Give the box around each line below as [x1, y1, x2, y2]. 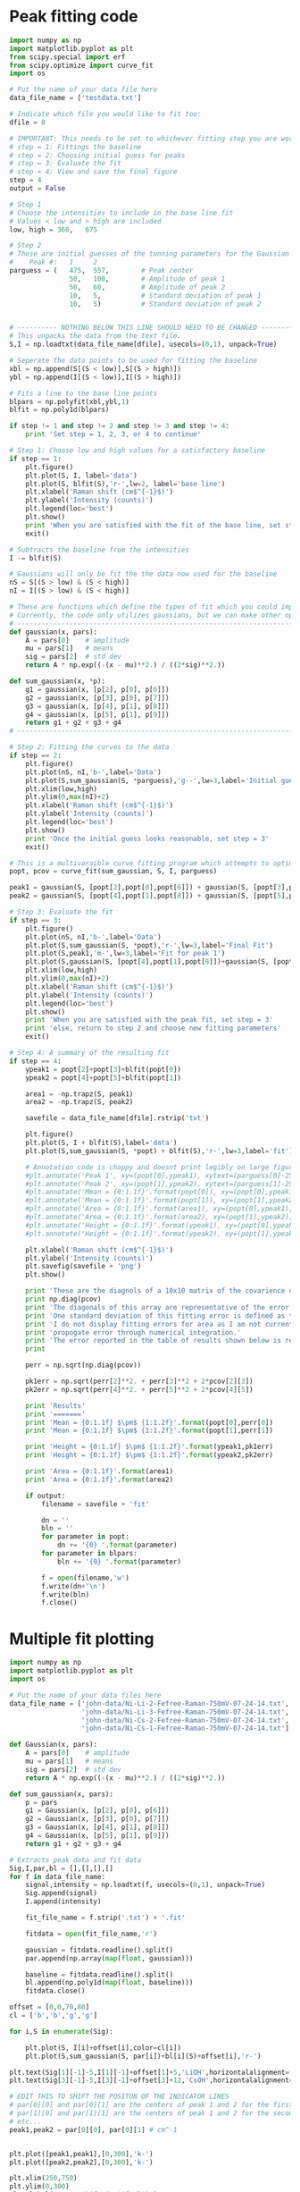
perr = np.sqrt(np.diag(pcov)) [25, 1361, 142, 1370]
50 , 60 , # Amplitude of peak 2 [69, 282, 226, 291]
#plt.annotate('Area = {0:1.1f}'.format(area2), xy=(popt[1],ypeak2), [25, 1213, 294, 1222]
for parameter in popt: [41, 1532, 129, 1541]
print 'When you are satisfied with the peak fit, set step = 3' [25, 1016, 274, 1024]
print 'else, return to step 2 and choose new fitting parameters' [25, 1024, 281, 1033]
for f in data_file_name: [9, 1872, 105, 1881]
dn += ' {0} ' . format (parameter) [56, 1540, 178, 1550]
